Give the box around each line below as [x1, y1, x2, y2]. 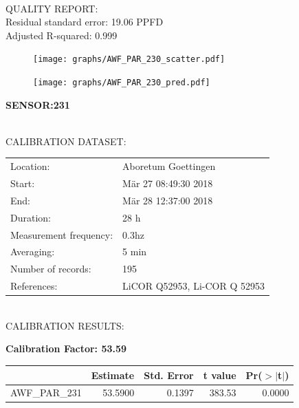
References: [10, 279, 58, 293]
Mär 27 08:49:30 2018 [122, 176, 213, 191]
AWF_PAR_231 [10, 385, 82, 400]
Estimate [91, 367, 135, 382]
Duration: [10, 210, 51, 224]
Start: [10, 176, 35, 191]
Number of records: [10, 261, 91, 276]
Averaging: [10, 244, 55, 259]
